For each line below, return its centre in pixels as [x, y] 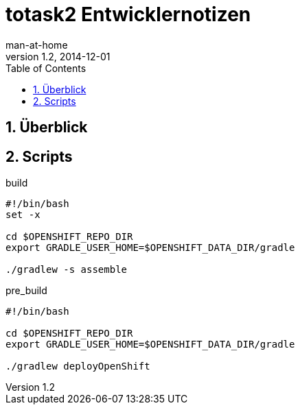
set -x [23, 215]
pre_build [26, 291]
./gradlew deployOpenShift [78, 366]
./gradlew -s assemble [67, 270]
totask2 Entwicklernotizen [128, 14]
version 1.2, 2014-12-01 [58, 56]
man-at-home [37, 45]
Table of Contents [46, 68]
